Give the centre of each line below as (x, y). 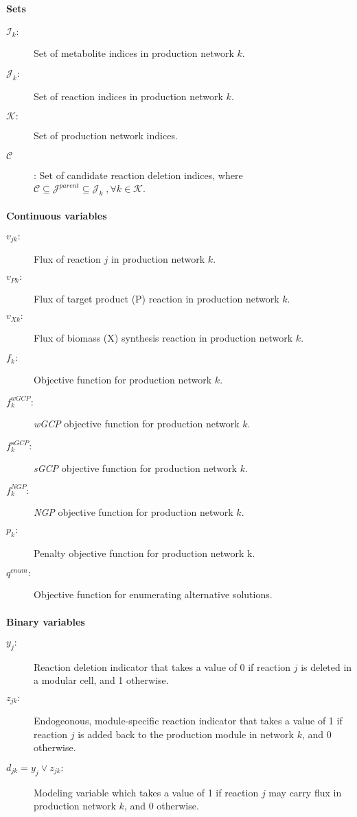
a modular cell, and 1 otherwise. (101, 680)
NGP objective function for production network (134, 512)
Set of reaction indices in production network (128, 96)
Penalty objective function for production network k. (145, 553)
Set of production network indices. (106, 135)
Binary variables (46, 621)
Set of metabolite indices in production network (134, 53)
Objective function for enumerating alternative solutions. (153, 594)
